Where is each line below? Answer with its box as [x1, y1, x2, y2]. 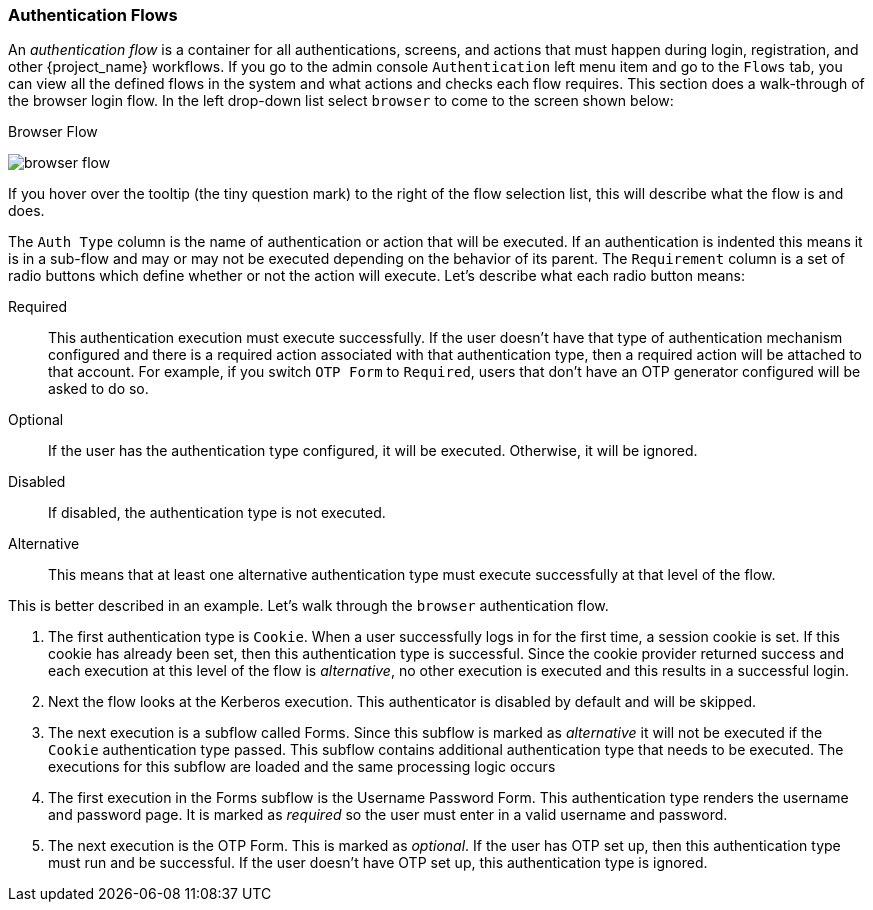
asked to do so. [48, 380, 149, 398]
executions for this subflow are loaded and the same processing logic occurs [48, 758, 556, 776]
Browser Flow [8, 123, 98, 141]
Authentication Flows [8, 5, 178, 25]
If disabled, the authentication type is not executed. [48, 504, 386, 522]
